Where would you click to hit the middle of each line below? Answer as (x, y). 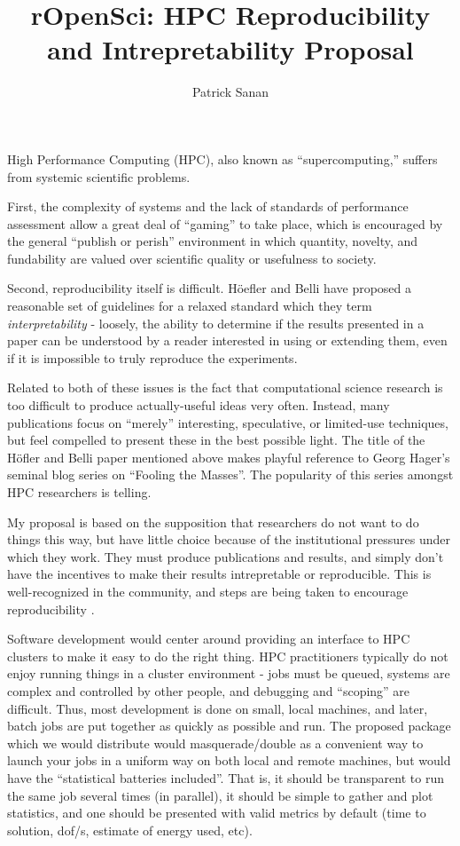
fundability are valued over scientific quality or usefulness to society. (192, 258)
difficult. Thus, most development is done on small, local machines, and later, (218, 708)
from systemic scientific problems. (99, 176)
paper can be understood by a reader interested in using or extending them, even (227, 340)
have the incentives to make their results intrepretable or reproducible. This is (219, 574)
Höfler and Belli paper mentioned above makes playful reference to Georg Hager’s (229, 457)
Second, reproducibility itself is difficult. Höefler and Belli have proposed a (210, 288)
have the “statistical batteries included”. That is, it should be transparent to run (226, 777)
